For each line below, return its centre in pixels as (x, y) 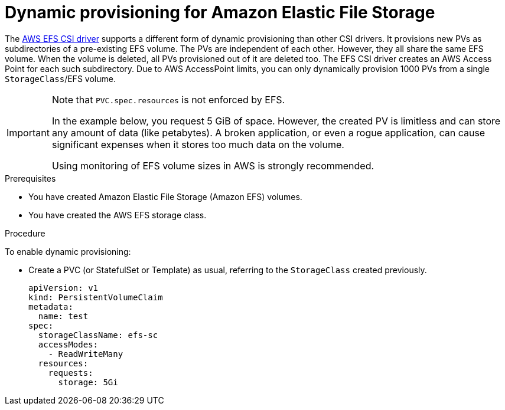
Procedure (25, 233)
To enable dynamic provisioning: (68, 251)
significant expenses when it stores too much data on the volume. (198, 144)
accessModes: (68, 344)
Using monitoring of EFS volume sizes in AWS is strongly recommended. (213, 165)
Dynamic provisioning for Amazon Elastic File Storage (220, 12)
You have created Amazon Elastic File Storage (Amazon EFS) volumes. (165, 196)
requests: (71, 373)
